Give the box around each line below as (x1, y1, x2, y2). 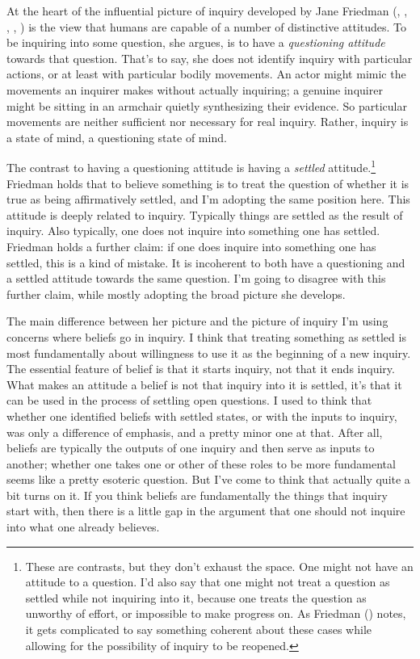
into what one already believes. (6, 518, 160, 535)
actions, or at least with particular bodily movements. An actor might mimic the (6, 65, 406, 82)
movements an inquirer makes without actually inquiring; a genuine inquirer (6, 81, 383, 98)
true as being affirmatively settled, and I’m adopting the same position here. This (6, 191, 410, 208)
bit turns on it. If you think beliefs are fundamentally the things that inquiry (6, 486, 388, 503)
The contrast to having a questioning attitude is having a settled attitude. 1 (6, 157, 376, 175)
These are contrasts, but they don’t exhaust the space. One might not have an (25, 557, 414, 574)
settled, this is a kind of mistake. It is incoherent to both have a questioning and (6, 254, 405, 271)
